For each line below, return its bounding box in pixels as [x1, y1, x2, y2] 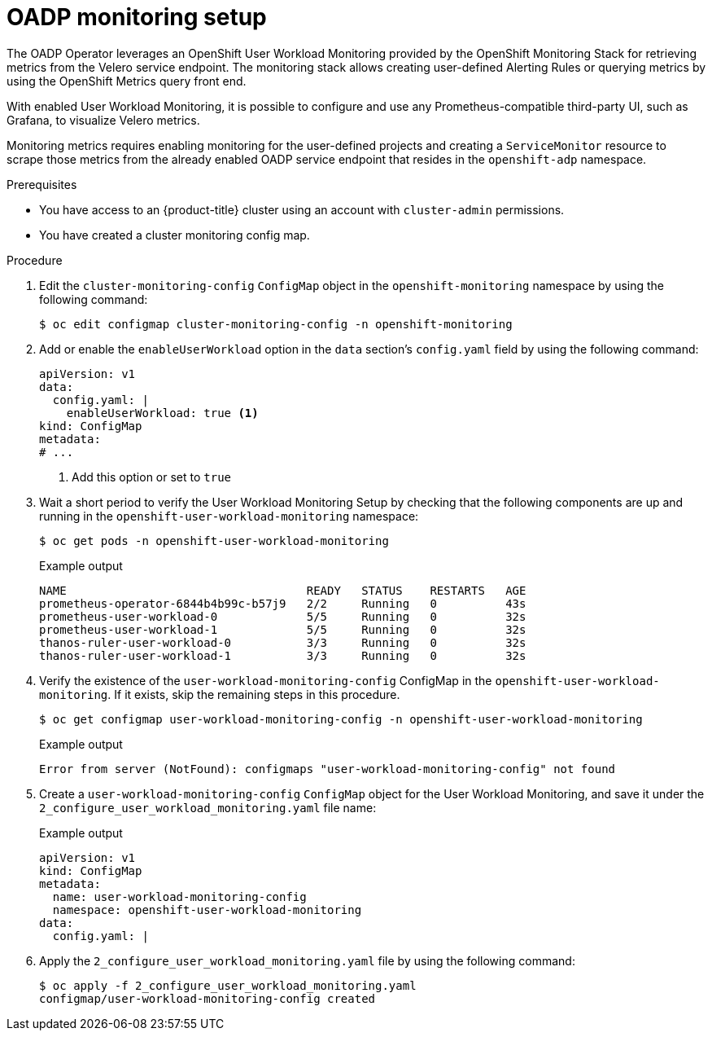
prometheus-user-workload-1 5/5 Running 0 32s [39, 622, 526, 636]
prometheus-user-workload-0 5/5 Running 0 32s [39, 609, 526, 623]
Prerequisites [7, 177, 77, 191]
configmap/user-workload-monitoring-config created [39, 991, 376, 1005]
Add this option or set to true [72, 469, 232, 484]
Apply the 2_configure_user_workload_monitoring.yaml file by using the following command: [39, 953, 575, 968]
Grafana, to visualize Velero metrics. [7, 112, 200, 127]
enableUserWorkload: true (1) [66, 406, 259, 420]
